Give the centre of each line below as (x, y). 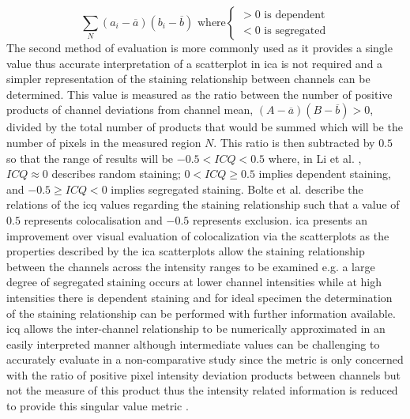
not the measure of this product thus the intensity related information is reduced (202, 390)
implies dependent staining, (325, 174)
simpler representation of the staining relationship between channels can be (188, 79)
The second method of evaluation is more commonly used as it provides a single (199, 47)
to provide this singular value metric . (98, 406)
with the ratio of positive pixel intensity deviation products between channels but (203, 374)
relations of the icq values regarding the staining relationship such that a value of (203, 204)
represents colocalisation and (93, 219)
